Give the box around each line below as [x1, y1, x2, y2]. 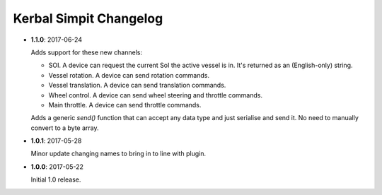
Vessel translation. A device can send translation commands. [48, 81, 226, 90]
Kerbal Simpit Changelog [13, 11, 163, 26]
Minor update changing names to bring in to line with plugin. [30, 149, 207, 158]
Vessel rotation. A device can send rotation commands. [48, 71, 210, 79]
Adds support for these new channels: [30, 48, 143, 57]
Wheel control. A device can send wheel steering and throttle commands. [48, 90, 263, 99]
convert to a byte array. [30, 124, 99, 132]
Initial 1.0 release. [30, 175, 81, 184]
